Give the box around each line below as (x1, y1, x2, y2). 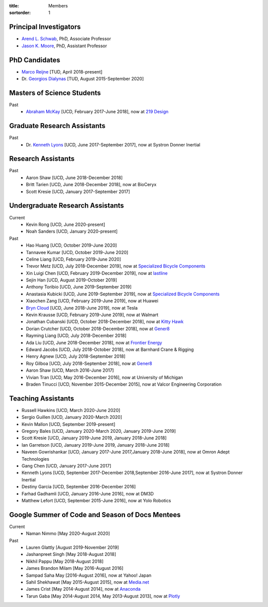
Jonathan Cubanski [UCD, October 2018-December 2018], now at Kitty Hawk (26, 319, 184, 325)
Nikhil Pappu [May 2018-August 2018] (26, 558, 104, 564)
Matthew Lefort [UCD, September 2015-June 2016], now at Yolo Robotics (21, 497, 171, 503)
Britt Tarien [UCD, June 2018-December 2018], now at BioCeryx (26, 182, 157, 188)
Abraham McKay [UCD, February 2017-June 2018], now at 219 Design (26, 109, 169, 115)
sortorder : (9, 10, 31, 16)
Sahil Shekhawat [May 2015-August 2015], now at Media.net (26, 579, 149, 585)
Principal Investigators (9, 23, 81, 31)
